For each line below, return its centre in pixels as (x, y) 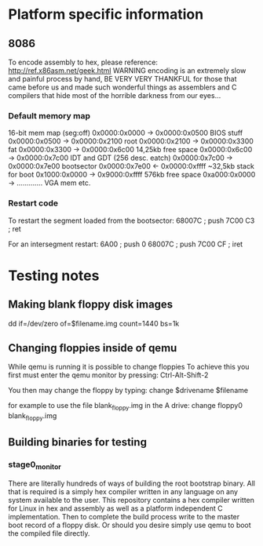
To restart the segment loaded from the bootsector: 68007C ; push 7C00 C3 (131, 220)
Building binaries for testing (78, 442)
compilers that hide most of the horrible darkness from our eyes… (115, 95)
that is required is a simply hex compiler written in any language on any (123, 491)
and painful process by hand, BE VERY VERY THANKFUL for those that (122, 79)
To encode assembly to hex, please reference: (83, 62)
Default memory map (49, 115)
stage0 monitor (35, 465)
